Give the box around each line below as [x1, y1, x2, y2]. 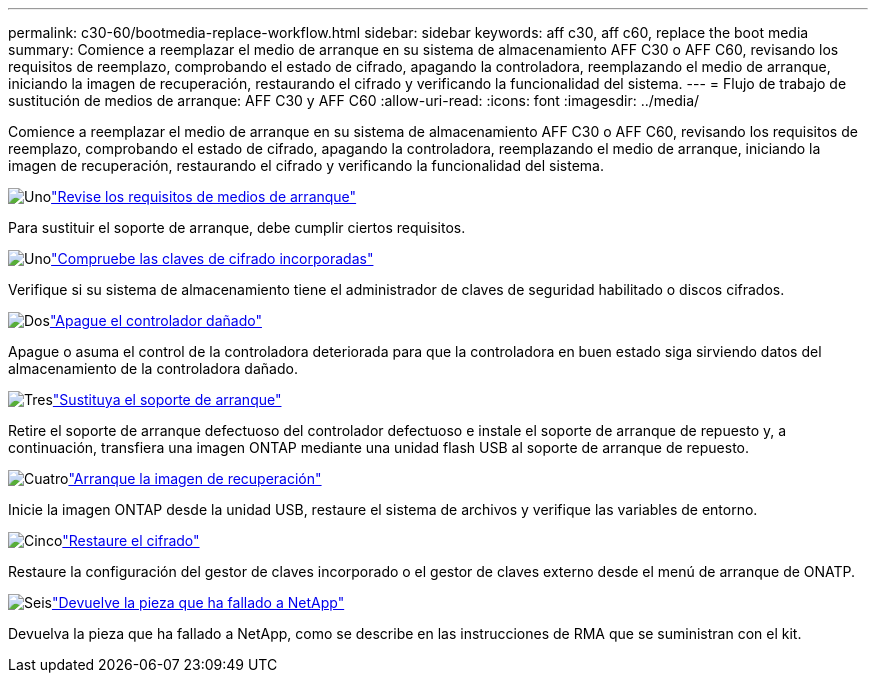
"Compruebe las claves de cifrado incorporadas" [51, 250, 374, 267]
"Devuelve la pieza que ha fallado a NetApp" [51, 594, 345, 611]
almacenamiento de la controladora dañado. [8, 360, 298, 377]
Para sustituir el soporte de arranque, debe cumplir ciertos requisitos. [8, 219, 466, 236]
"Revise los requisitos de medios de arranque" [51, 188, 357, 205]
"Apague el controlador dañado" [49, 312, 262, 329]
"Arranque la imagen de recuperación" [68, 470, 322, 487]
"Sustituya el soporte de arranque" [52, 391, 282, 408]
